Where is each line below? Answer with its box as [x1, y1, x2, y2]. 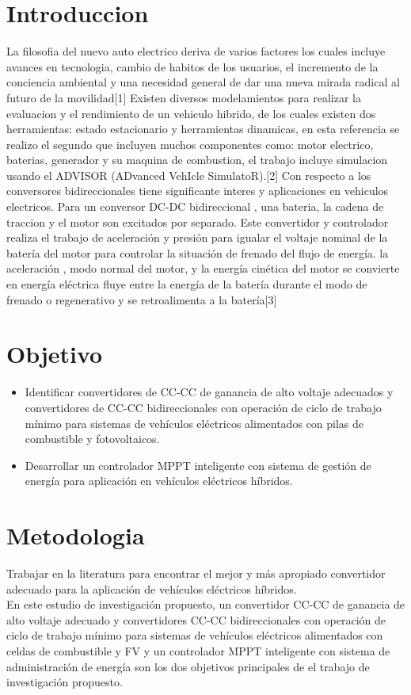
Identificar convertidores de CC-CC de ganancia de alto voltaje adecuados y [25, 384, 394, 400]
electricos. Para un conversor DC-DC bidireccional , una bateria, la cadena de [6, 198, 384, 215]
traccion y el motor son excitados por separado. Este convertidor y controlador [6, 213, 389, 230]
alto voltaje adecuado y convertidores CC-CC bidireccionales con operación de [6, 611, 386, 628]
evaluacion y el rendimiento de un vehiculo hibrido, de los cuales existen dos [6, 105, 376, 121]
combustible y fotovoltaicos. [25, 430, 160, 447]
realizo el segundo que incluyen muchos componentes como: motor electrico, [6, 136, 374, 152]
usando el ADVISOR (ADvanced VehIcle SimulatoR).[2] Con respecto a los [6, 166, 371, 183]
